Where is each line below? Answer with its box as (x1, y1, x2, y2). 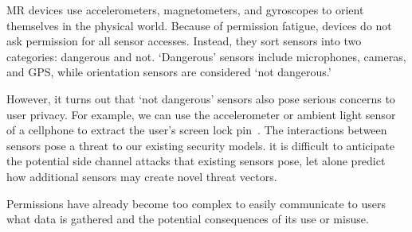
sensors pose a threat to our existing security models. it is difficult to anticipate (6, 137, 394, 153)
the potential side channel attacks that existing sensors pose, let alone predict (6, 153, 386, 169)
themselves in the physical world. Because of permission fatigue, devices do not (6, 17, 392, 33)
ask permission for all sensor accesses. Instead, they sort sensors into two (6, 33, 362, 49)
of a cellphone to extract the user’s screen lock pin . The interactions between (6, 122, 387, 138)
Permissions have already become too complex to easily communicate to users (6, 195, 386, 211)
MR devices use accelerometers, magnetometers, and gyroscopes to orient (6, 2, 364, 17)
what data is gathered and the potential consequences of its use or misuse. (6, 211, 369, 227)
